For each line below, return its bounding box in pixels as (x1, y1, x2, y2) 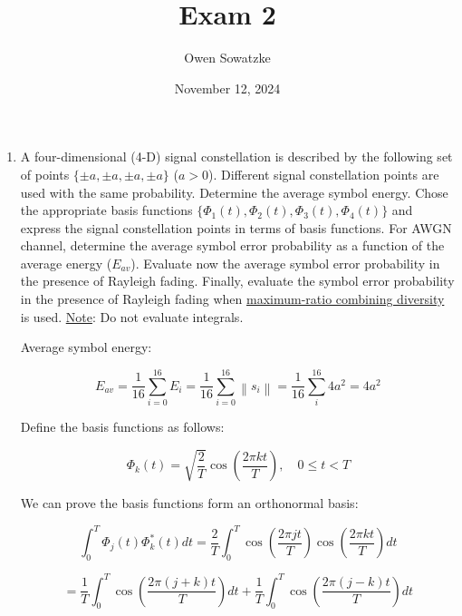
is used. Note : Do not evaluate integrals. (20, 307, 244, 326)
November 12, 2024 (174, 78, 281, 97)
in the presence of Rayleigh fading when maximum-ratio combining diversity (20, 289, 445, 308)
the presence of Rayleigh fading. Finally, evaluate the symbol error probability (20, 271, 455, 290)
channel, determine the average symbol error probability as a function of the (20, 236, 445, 255)
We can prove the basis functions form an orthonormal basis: (20, 494, 359, 513)
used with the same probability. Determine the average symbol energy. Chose (20, 182, 448, 201)
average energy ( (20, 253, 112, 272)
